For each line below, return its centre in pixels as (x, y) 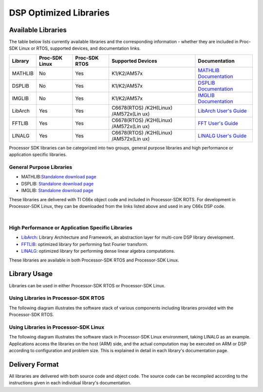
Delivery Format (34, 364)
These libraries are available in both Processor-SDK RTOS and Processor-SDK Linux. (94, 260)
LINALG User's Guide (222, 135)
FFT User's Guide (218, 123)
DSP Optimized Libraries (59, 13)
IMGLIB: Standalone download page (57, 190)
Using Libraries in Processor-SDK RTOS (57, 298)
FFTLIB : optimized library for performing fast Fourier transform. (85, 244)
